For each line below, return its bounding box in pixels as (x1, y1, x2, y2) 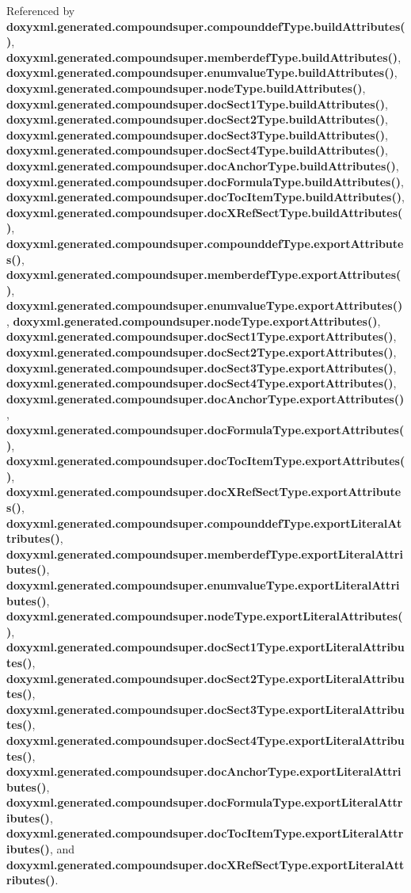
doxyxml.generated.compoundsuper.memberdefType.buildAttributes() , (6, 48, 401, 65)
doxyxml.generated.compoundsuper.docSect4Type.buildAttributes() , (6, 142, 389, 158)
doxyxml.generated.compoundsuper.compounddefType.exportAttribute (6, 235, 404, 251)
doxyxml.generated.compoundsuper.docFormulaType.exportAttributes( (6, 422, 405, 438)
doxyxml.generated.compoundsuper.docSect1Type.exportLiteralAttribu (6, 639, 405, 655)
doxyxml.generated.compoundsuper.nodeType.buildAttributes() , (6, 79, 366, 96)
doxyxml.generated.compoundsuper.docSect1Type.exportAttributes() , (6, 328, 397, 345)
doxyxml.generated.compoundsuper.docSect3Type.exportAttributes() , (6, 359, 397, 376)
